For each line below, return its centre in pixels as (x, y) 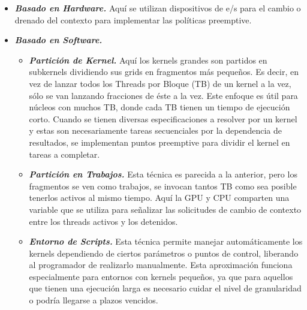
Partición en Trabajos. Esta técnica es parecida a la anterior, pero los (163, 174)
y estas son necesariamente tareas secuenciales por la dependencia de (155, 130)
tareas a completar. (64, 154)
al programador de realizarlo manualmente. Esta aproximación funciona (161, 265)
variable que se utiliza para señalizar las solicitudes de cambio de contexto (165, 209)
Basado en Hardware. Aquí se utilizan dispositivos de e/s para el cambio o (158, 8)
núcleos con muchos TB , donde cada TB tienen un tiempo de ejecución (159, 107)
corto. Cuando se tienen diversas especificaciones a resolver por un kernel (163, 118)
